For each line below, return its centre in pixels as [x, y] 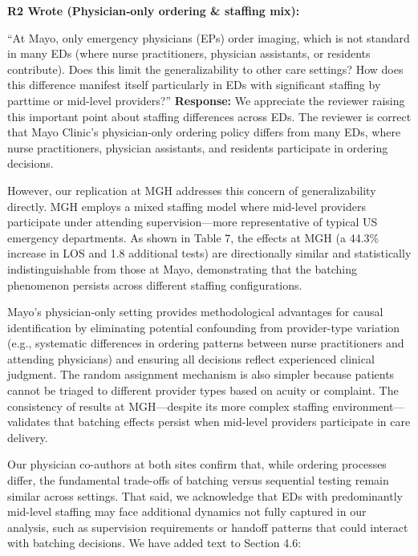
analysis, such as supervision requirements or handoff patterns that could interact [208, 527]
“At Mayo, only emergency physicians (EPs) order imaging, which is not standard [209, 37]
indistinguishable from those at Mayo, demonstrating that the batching [182, 268]
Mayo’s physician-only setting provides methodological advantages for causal [195, 312]
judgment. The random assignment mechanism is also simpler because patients [201, 374]
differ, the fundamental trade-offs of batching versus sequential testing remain [198, 480]
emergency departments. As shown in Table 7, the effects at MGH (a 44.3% [193, 237]
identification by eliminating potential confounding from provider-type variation [204, 327]
